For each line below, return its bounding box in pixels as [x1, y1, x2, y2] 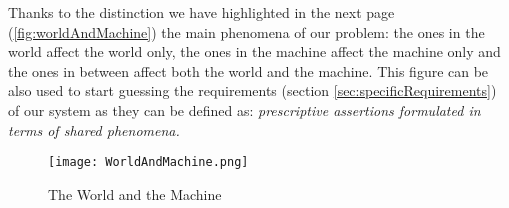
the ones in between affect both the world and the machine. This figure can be [8, 60, 489, 81]
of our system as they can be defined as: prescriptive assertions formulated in [8, 99, 481, 120]
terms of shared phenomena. [8, 119, 180, 140]
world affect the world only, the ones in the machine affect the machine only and [8, 41, 501, 62]
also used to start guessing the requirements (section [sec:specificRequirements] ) [8, 80, 497, 101]
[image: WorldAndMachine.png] [48, 155, 249, 170]
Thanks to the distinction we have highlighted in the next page [8, 2, 395, 22]
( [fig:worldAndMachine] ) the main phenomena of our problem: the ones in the [8, 21, 485, 42]
